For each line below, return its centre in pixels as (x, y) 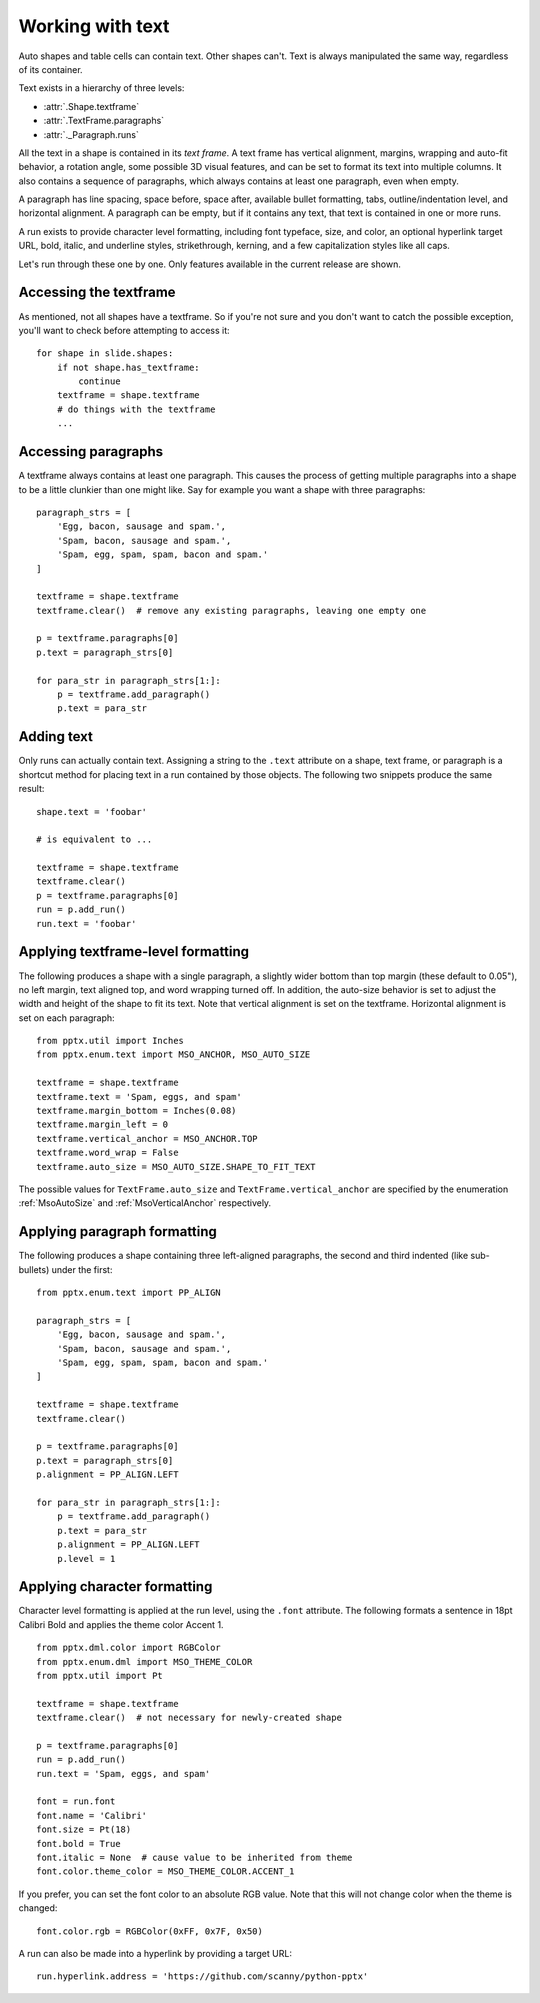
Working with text (94, 26)
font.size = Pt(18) (84, 1829)
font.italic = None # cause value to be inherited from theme (194, 1858)
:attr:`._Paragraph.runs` (91, 134)
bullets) (34, 1269)
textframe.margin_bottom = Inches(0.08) (136, 1111)
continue (99, 381)
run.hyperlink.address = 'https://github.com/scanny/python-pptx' (202, 1976)
